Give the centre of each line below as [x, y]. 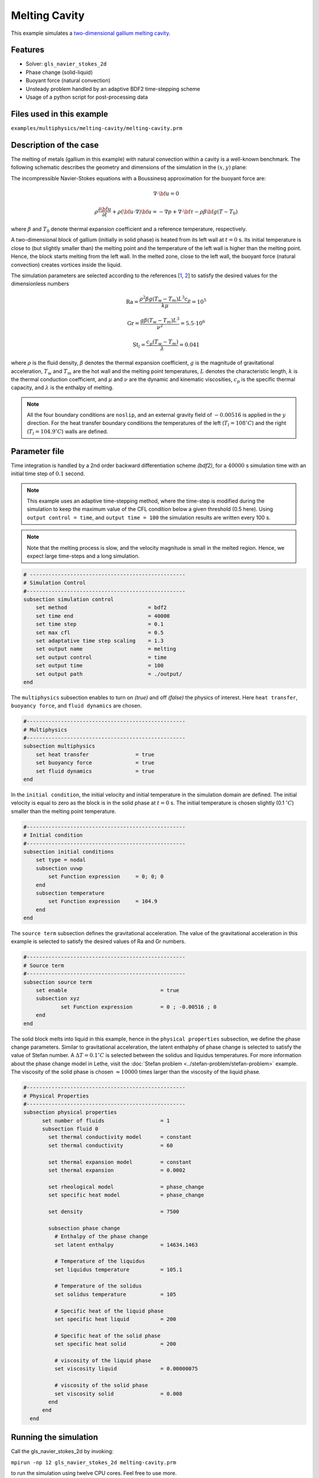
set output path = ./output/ [109, 674]
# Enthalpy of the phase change [101, 1236]
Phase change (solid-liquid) [59, 72]
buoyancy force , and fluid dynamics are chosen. [77, 706]
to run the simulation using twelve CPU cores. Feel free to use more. [94, 1473]
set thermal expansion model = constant [120, 1162]
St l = [139, 345]
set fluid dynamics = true [95, 771]
